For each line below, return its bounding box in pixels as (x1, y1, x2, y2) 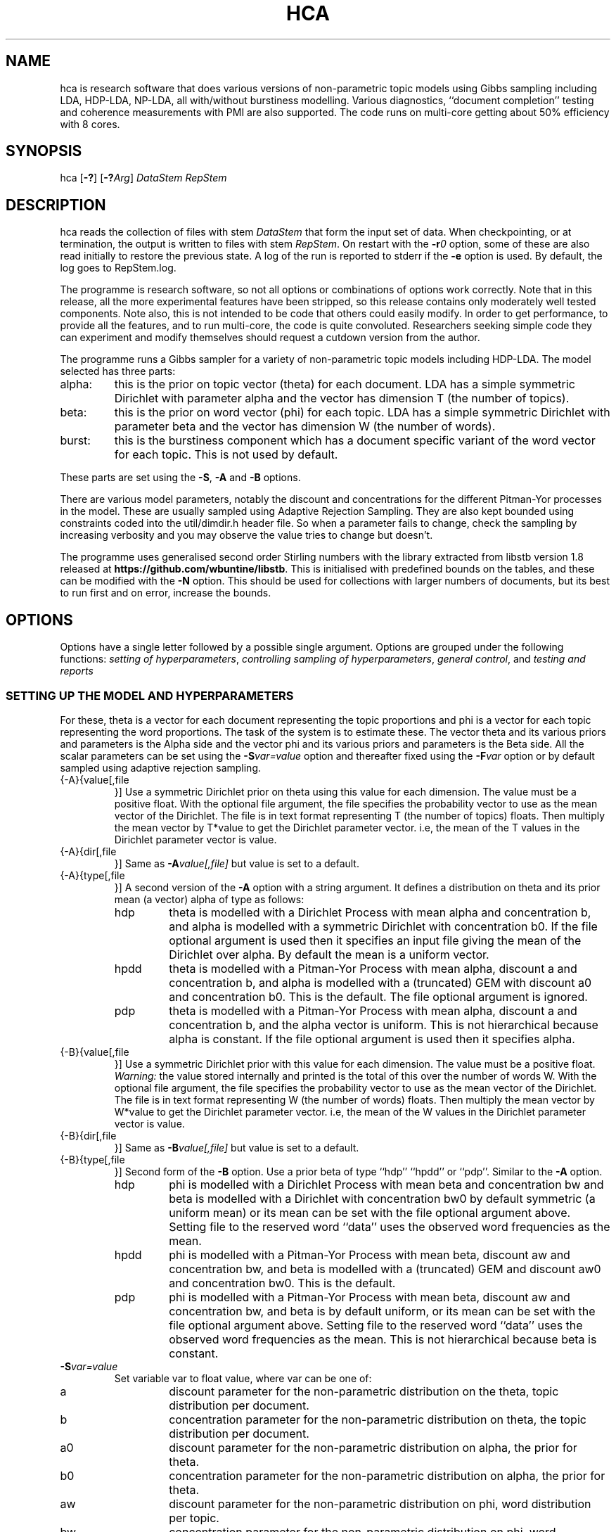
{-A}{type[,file (60, 869, 125, 881)
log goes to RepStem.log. (60, 262, 177, 274)
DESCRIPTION (6, 196, 106, 214)
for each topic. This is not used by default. (114, 447, 338, 462)
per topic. (169, 1510, 219, 1525)
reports (60, 665, 94, 677)
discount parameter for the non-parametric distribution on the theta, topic (169, 1384, 559, 1398)
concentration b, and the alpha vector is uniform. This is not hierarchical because (169, 1017, 598, 1032)
